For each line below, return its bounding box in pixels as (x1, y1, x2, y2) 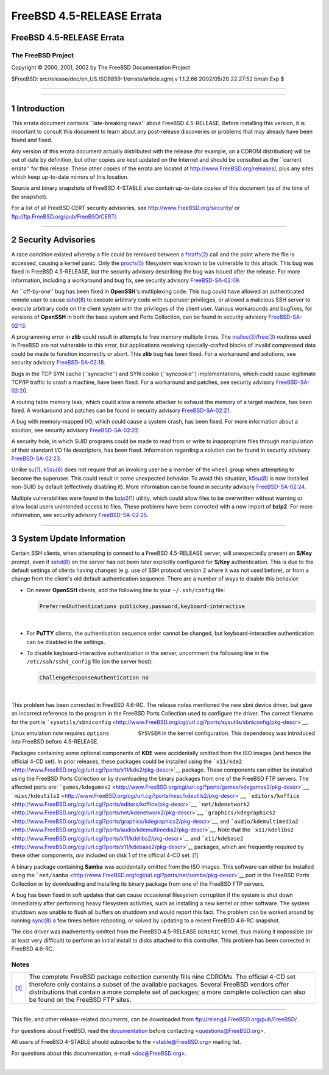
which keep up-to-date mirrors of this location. (11, 173, 129, 180)
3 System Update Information (11, 534, 126, 544)
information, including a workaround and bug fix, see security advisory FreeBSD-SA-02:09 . (11, 277, 241, 284)
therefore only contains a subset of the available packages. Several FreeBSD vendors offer (29, 980, 289, 989)
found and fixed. (11, 136, 53, 143)
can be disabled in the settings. (26, 638, 105, 645)
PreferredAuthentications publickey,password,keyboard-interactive (39, 603, 246, 610)
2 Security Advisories (11, 235, 96, 245)
